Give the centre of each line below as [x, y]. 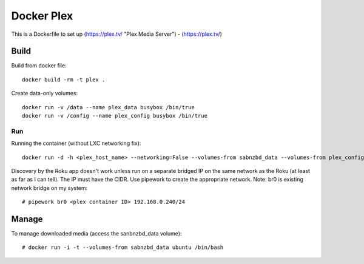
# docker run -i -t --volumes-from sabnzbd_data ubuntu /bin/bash [123, 248]
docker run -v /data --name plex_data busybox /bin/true [109, 107]
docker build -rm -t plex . [64, 80]
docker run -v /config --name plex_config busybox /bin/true [115, 116]
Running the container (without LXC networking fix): [76, 143]
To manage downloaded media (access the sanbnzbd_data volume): [96, 234]
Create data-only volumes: [45, 93]
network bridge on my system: [49, 188]
